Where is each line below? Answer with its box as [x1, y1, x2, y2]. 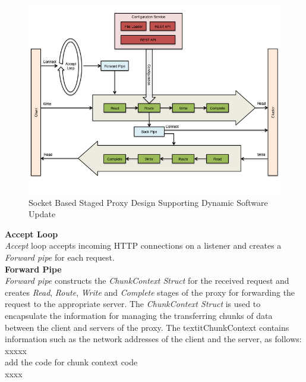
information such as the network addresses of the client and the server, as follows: [5, 333, 302, 345]
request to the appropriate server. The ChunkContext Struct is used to [5, 298, 261, 310]
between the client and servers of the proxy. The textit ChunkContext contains [5, 321, 289, 333]
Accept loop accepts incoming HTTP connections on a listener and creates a [5, 239, 282, 252]
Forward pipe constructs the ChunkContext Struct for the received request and [5, 274, 289, 287]
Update [29, 208, 56, 220]
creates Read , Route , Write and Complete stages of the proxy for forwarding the [5, 286, 295, 298]
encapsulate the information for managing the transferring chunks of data [5, 309, 273, 321]
